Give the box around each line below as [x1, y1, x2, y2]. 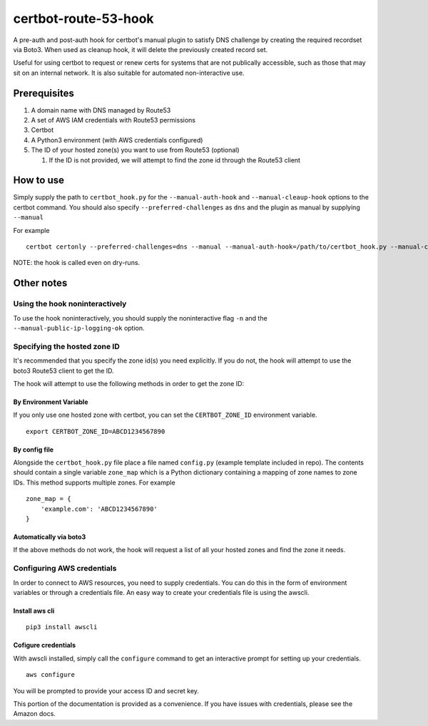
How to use [13, 175, 64, 187]
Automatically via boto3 [13, 533, 86, 541]
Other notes [13, 277, 68, 289]
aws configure [26, 670, 75, 679]
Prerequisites [13, 87, 74, 99]
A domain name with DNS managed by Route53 [31, 105, 171, 114]
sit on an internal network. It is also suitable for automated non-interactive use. [13, 68, 245, 77]
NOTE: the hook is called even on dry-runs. [13, 259, 141, 267]
